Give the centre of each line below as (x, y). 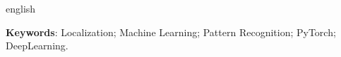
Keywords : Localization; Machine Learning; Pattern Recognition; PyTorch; (171, 32)
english (21, 8)
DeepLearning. (37, 46)
